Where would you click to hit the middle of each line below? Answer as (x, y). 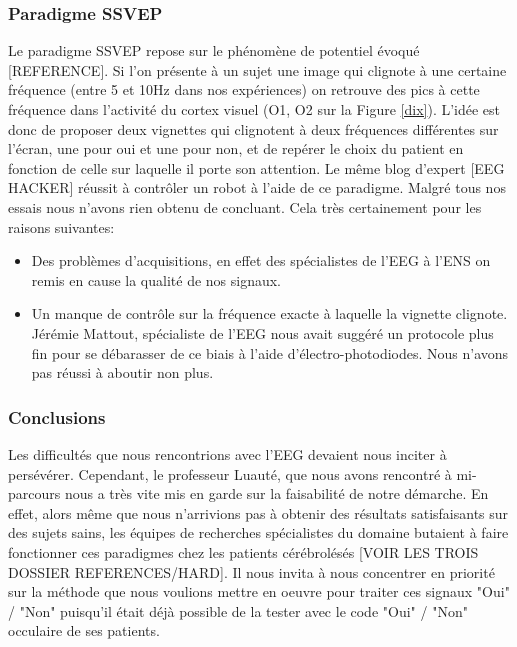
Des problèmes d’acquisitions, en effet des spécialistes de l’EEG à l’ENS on (261, 260)
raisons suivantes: (61, 226)
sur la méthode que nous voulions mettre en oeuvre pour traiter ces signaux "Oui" (259, 591)
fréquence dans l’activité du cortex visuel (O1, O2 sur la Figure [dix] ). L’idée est (254, 109)
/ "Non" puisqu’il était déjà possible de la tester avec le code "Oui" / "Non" (238, 610)
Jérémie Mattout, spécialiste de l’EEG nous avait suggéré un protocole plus (262, 332)
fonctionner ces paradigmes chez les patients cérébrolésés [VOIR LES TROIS (243, 551)
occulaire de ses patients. (84, 630)
